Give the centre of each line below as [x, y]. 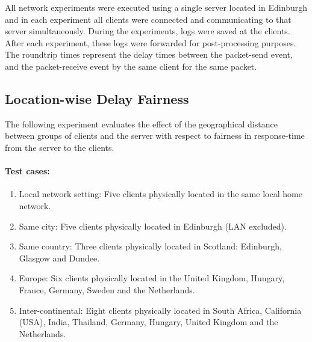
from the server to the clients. [60, 147]
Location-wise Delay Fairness [97, 98]
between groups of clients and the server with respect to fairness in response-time [155, 136]
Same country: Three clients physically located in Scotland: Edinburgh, [150, 246]
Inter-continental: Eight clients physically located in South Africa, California [160, 310]
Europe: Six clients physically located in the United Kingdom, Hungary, [152, 278]
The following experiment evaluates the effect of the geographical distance [141, 124]
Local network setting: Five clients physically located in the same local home [161, 194]
